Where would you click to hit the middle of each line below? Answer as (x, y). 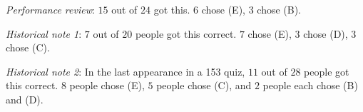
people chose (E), (107, 85)
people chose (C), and (204, 85)
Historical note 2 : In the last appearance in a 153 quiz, (126, 71)
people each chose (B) (310, 85)
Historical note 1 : (44, 33)
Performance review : (50, 9)
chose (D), (326, 33)
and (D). (25, 99)
